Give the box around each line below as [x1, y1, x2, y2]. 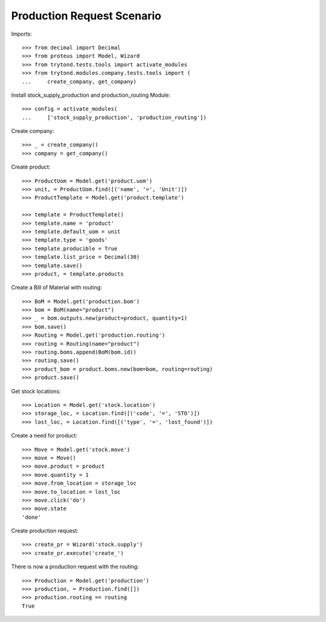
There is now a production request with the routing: [11, 563, 139, 571]
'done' [22, 514, 42, 520]
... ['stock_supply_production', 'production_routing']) [22, 114, 206, 121]
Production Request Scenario [11, 9, 162, 22]
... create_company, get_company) [22, 78, 137, 85]
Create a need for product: [11, 432, 78, 439]
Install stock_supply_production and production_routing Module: [11, 91, 171, 99]
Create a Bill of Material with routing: [11, 284, 102, 291]
